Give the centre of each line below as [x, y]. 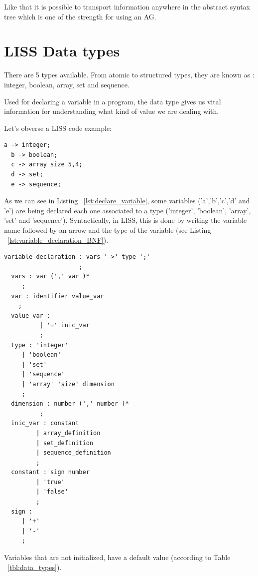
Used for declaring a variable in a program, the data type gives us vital [113, 101]
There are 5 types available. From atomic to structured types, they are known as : [129, 75]
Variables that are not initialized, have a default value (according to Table [117, 557]
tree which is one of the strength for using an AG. [80, 16]
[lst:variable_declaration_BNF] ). [58, 240]
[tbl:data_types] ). [35, 567]
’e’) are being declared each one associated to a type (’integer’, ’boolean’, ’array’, [128, 210]
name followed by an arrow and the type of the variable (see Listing [108, 230]
